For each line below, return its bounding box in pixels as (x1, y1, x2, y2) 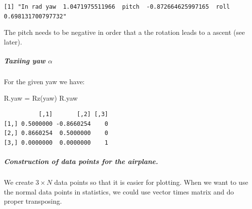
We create (4, 177, 34, 187)
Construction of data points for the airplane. (4, 156, 158, 166)
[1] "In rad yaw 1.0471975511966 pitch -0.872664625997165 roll (4, 3, 230, 10)
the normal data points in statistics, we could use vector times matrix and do (4, 186, 234, 196)
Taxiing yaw (4, 55, 46, 65)
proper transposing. (4, 196, 62, 206)
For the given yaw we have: (4, 76, 85, 86)
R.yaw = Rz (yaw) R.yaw (4, 92, 78, 103)
